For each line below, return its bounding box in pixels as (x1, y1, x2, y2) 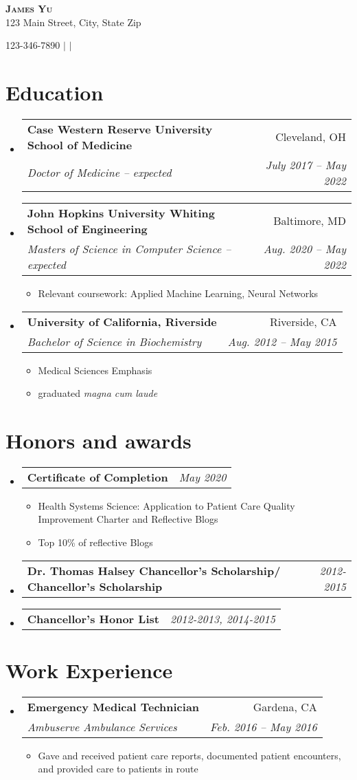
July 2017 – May (265, 156, 346, 173)
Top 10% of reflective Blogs (38, 535, 153, 549)
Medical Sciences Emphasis (38, 362, 152, 377)
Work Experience (5, 656, 173, 684)
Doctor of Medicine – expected (27, 164, 172, 181)
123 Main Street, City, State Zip (5, 14, 141, 29)
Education (5, 78, 104, 106)
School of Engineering (27, 220, 148, 237)
